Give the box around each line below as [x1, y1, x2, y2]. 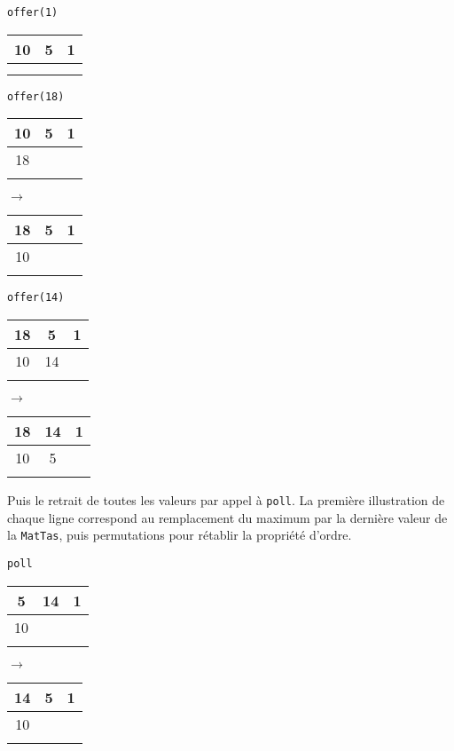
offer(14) [7, 291, 65, 304]
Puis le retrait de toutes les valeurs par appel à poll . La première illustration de [7, 490, 445, 509]
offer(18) [7, 90, 65, 103]
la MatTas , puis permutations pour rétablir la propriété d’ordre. [7, 526, 352, 544]
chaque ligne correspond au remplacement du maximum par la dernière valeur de [7, 508, 448, 526]
